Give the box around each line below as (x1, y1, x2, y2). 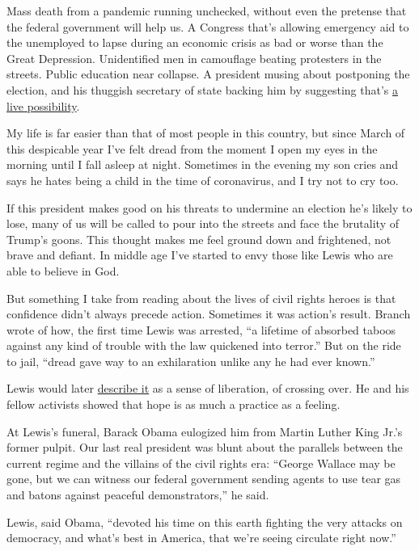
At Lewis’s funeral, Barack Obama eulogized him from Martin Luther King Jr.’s (6, 423, 403, 440)
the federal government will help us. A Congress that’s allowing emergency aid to (6, 18, 409, 35)
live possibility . (6, 97, 80, 114)
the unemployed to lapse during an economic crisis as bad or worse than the (6, 34, 383, 51)
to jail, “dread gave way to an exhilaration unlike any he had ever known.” (6, 352, 375, 369)
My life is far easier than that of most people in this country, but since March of (6, 124, 405, 141)
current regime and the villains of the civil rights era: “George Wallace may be (6, 454, 396, 471)
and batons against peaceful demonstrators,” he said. (6, 486, 269, 503)
